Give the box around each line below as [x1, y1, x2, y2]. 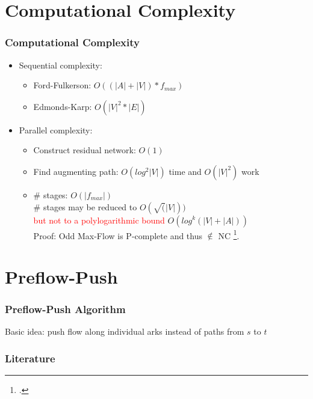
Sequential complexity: [19, 58, 102, 71]
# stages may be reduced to [33, 200, 137, 213]
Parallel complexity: [19, 123, 93, 136]
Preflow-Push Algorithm [5, 302, 126, 317]
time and [169, 165, 202, 177]
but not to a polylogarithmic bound [33, 213, 165, 226]
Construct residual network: [33, 144, 136, 156]
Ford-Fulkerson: [33, 79, 91, 91]
